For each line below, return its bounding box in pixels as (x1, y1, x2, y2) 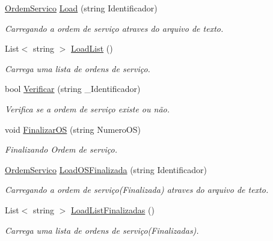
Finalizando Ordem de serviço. (5, 143, 117, 156)
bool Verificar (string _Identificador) (5, 82, 141, 95)
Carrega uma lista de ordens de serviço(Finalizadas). (5, 224, 199, 236)
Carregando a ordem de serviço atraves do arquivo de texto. (5, 22, 224, 34)
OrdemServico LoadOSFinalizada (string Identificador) (5, 163, 207, 175)
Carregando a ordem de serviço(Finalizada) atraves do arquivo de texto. (5, 183, 269, 196)
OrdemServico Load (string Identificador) (5, 2, 158, 14)
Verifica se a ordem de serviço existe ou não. (5, 102, 170, 115)
